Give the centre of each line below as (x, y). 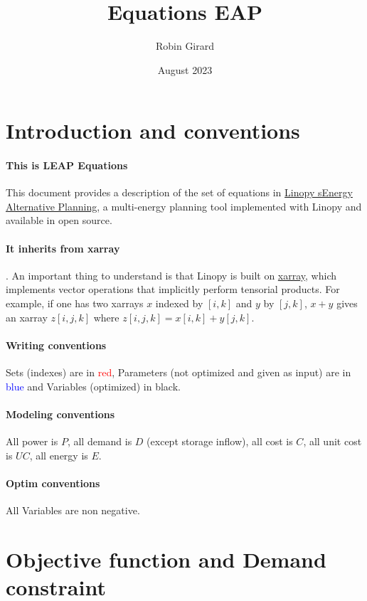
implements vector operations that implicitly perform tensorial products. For (173, 289)
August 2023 (185, 69)
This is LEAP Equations (67, 165)
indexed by (179, 303)
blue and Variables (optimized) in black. (93, 386)
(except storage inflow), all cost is (220, 441)
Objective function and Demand (166, 559)
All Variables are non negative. (73, 510)
